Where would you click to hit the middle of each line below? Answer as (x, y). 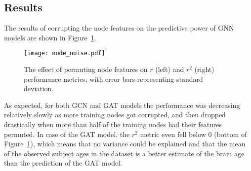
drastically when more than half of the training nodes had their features (113, 124)
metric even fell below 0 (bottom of (193, 134)
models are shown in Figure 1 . (50, 37)
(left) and (170, 69)
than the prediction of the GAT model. (63, 163)
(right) (204, 69)
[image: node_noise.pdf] (64, 53)
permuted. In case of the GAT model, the (67, 134)
